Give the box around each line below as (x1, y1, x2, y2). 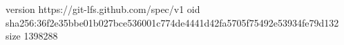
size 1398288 (6, 29, 58, 43)
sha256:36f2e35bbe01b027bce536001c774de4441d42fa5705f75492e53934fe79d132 (6, 15, 339, 29)
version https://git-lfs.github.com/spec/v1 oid (6, 2, 200, 16)
